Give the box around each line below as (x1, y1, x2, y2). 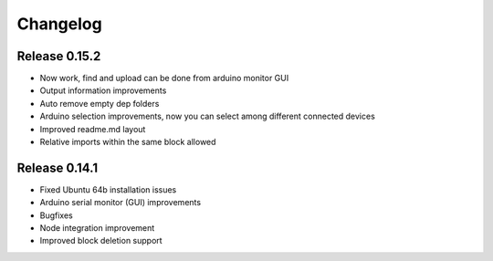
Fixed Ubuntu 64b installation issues (39, 183, 177, 195)
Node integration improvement (39, 223, 155, 234)
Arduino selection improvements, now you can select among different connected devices (39, 110, 376, 122)
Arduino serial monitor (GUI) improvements (39, 197, 201, 208)
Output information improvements (39, 85, 167, 96)
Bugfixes (39, 210, 73, 221)
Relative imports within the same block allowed (39, 137, 216, 148)
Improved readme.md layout (39, 123, 146, 134)
